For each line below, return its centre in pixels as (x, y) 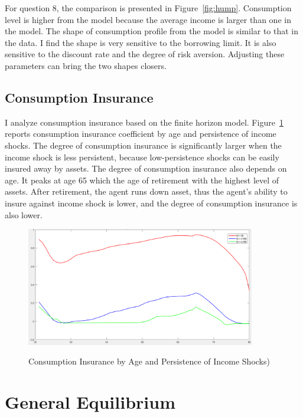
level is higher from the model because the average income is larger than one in (148, 19)
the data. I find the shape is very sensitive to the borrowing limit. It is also (141, 42)
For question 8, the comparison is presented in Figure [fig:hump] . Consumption (148, 8)
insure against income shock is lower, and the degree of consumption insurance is (151, 203)
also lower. (24, 214)
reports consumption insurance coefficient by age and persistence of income (141, 134)
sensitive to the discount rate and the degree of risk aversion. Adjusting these (145, 54)
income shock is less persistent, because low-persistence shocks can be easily (142, 157)
